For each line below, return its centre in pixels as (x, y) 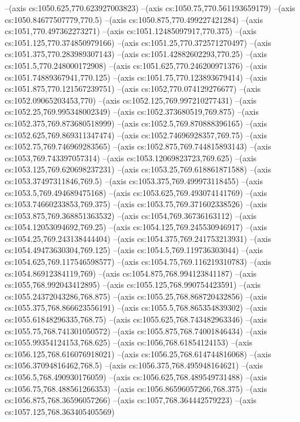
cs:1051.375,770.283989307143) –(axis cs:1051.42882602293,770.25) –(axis (136, 54)
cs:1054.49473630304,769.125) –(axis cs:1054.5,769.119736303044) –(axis (134, 250)
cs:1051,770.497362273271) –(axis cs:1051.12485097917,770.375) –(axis (131, 31)
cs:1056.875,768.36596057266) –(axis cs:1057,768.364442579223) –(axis (131, 400)
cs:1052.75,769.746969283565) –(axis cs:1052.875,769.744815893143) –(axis (138, 146)
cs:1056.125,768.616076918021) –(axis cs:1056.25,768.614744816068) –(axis (138, 353)
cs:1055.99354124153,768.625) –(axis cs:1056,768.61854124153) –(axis (129, 342)
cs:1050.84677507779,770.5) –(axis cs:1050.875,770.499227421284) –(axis (134, 19)
